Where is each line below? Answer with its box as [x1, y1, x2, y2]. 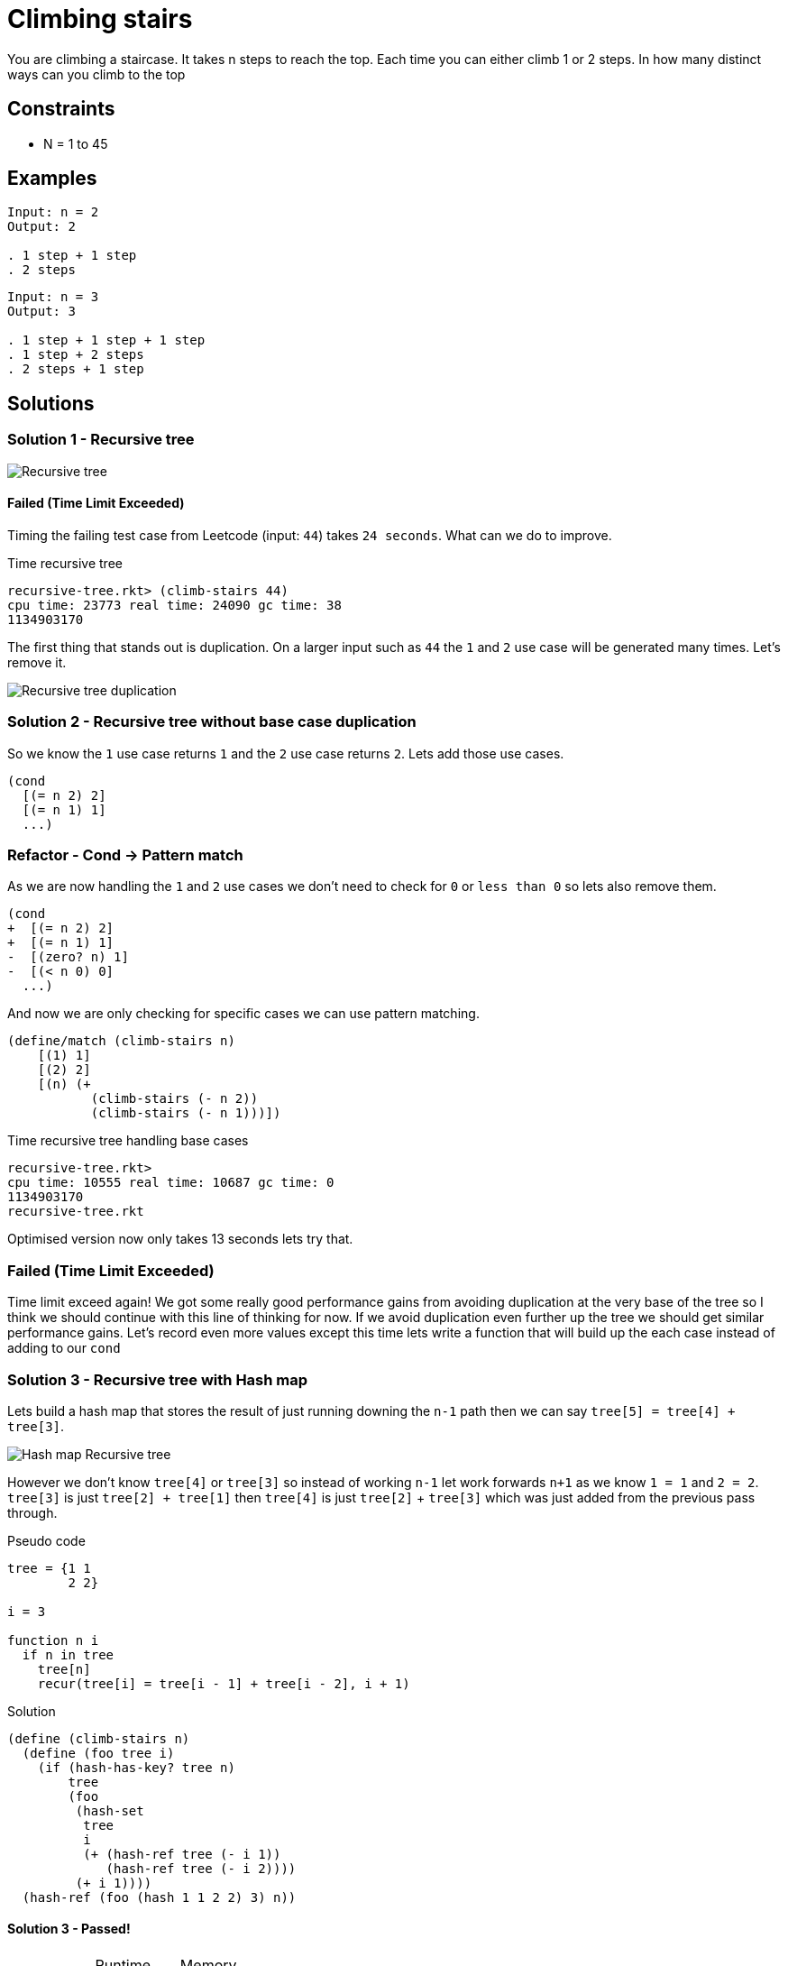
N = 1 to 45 [43, 135, 108, 152]
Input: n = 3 [7, 289, 99, 305]
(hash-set [75, 1803, 144, 1818]
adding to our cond [7, 1340, 121, 1356]
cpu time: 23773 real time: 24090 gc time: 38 [7, 597, 342, 612]
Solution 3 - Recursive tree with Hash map [7, 1370, 308, 1389]
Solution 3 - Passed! [7, 1921, 131, 1937]
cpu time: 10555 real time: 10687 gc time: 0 [7, 1175, 334, 1190]
